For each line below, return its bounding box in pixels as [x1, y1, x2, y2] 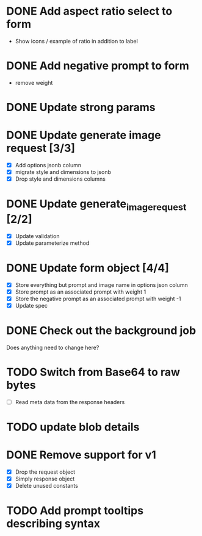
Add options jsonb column [15, 162, 82, 168]
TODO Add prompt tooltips [6, 504, 144, 518]
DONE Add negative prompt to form [6, 59, 189, 73]
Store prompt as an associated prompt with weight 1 [15, 288, 146, 295]
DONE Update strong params [6, 101, 156, 114]
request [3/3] [6, 142, 75, 155]
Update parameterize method [15, 239, 90, 247]
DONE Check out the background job [6, 324, 197, 338]
